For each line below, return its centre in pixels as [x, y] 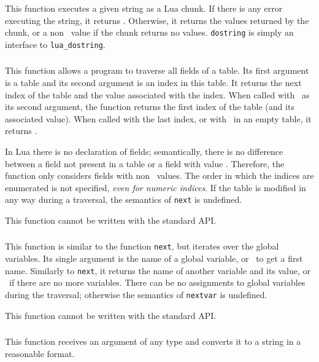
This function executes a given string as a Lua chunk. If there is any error [144, 8]
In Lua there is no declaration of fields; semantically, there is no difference [144, 151]
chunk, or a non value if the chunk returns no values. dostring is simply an [149, 32]
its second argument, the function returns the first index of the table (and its [150, 107]
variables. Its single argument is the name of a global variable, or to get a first [154, 258]
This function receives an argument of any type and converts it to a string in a [153, 341]
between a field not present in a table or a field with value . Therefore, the [145, 163]
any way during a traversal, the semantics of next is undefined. [124, 199]
